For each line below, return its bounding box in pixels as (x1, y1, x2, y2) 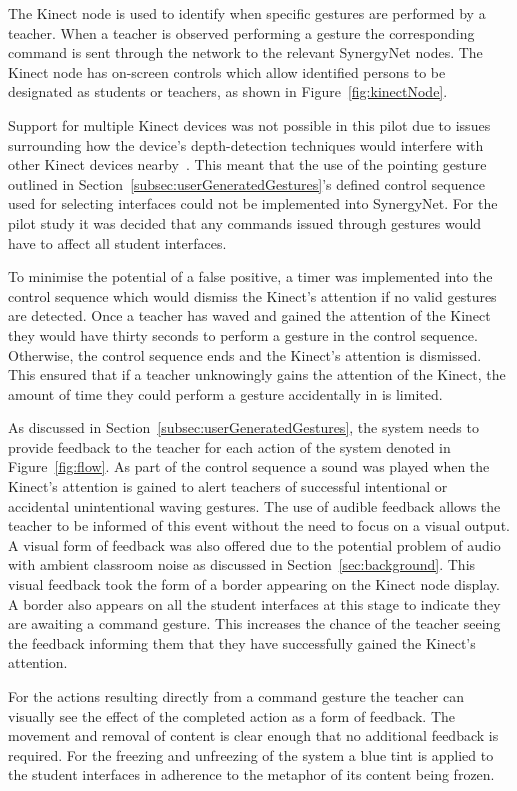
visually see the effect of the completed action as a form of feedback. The (8, 705, 456, 726)
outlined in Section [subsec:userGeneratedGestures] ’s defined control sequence (8, 173, 485, 194)
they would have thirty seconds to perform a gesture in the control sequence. (8, 324, 478, 345)
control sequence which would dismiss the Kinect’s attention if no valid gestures (8, 285, 497, 306)
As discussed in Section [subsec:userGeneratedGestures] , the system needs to (8, 417, 479, 438)
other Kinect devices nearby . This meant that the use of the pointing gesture (8, 154, 487, 175)
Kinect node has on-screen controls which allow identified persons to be (8, 61, 446, 82)
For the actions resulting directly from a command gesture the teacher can (8, 686, 465, 706)
